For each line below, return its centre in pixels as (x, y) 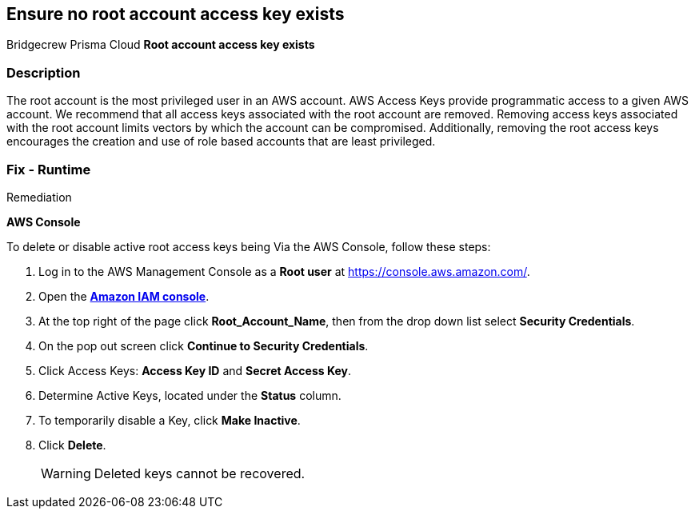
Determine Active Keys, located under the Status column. (190, 395)
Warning (66, 473)
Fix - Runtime (49, 169)
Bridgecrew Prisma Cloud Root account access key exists (161, 45)
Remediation (39, 197)
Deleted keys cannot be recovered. (200, 473)
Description (44, 72)
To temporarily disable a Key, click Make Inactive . (170, 420)
